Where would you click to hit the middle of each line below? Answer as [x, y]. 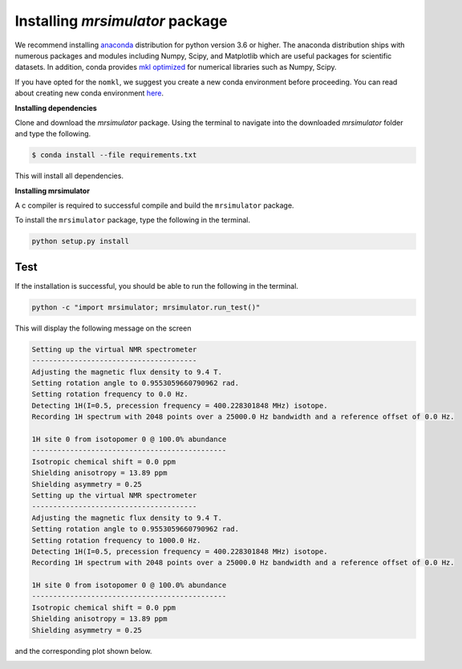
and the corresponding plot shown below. [83, 651]
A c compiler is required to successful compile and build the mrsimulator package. [154, 205]
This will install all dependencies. [69, 176]
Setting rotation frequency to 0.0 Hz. [110, 394]
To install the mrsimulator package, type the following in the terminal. [132, 220]
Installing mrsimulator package [121, 21]
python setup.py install [81, 241]
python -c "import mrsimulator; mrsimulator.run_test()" [146, 307]
